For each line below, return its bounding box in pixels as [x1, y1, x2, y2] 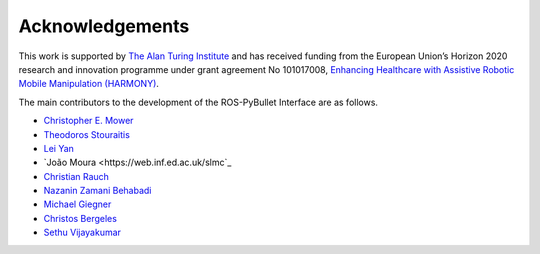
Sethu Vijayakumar [43, 226, 122, 239]
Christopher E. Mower [43, 115, 134, 127]
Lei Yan [43, 142, 75, 154]
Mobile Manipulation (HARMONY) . [18, 78, 160, 90]
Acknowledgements [18, 15, 190, 37]
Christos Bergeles [43, 212, 117, 224]
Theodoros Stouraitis [43, 128, 130, 140]
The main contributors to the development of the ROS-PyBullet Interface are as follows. [18, 96, 379, 108]
